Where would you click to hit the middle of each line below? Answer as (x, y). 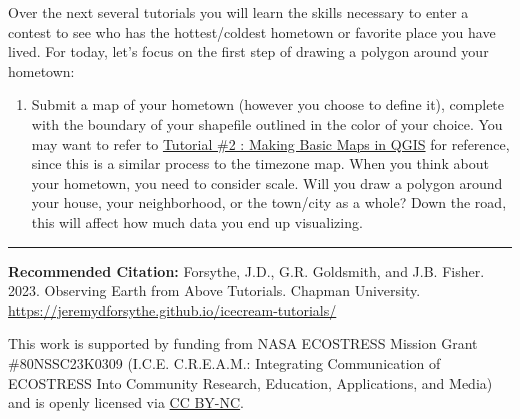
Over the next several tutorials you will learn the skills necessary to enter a (238, 12)
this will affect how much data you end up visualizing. (197, 221)
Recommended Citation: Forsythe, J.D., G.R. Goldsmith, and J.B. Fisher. (246, 270)
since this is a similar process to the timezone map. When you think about (260, 163)
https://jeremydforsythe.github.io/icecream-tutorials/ (172, 309)
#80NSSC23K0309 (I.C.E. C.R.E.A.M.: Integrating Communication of (224, 362)
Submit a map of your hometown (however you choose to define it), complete (268, 104)
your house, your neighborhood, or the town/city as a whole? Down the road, (269, 202)
